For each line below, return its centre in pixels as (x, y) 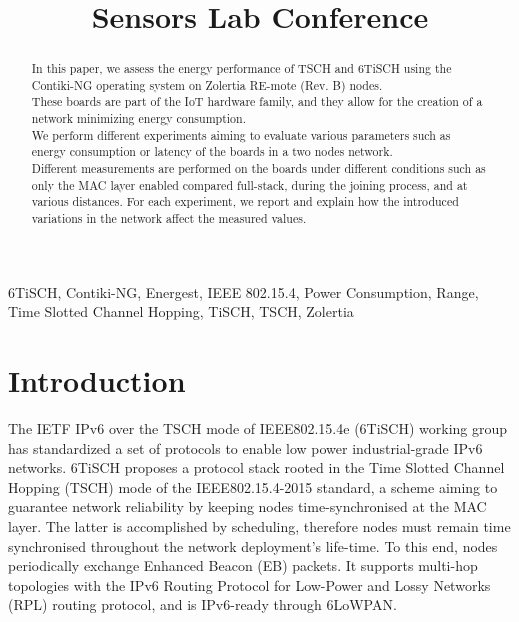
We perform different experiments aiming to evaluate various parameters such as (241, 134)
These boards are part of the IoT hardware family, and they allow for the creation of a (257, 101)
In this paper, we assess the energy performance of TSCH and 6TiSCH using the (241, 68)
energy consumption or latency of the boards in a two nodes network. (212, 151)
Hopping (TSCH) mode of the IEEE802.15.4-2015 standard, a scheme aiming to (253, 486)
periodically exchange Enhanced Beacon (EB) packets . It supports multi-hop (243, 565)
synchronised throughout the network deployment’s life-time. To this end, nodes (253, 545)
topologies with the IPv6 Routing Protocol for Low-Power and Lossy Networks (249, 584)
